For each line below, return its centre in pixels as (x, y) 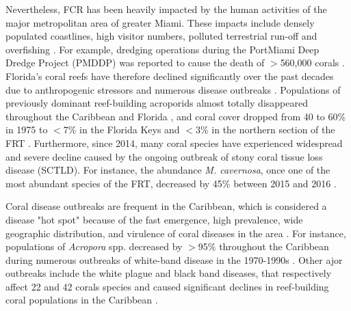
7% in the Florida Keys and (121, 130)
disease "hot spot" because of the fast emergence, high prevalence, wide (154, 219)
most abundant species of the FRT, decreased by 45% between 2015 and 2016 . (171, 183)
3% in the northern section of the (265, 130)
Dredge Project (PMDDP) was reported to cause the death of (135, 63)
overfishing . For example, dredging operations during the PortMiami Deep (162, 49)
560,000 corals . (312, 63)
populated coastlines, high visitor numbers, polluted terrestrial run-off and (161, 36)
